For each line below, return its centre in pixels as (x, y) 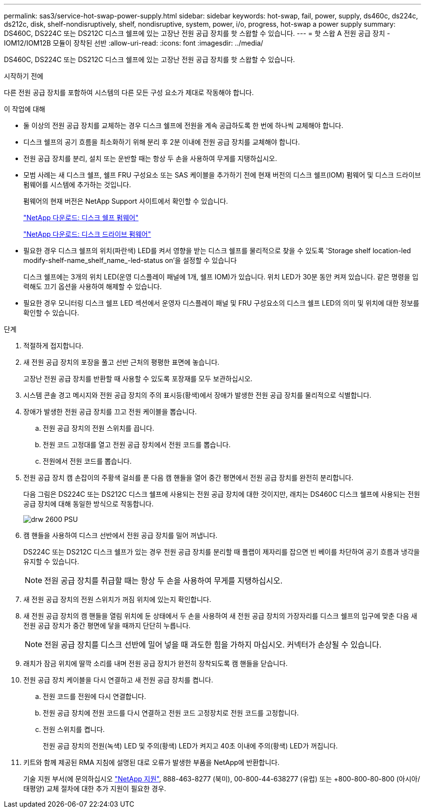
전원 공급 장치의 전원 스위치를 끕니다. (98, 428)
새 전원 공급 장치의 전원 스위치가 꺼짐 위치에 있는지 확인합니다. (117, 599)
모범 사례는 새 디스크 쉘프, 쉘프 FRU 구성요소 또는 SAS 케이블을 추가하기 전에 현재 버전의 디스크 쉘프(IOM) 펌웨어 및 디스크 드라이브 (222, 175)
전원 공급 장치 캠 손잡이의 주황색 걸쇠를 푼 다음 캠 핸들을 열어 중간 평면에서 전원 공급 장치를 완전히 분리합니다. (188, 478)
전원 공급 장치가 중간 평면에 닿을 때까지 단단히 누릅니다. (107, 625)
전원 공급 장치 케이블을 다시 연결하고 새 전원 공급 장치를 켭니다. (118, 680)
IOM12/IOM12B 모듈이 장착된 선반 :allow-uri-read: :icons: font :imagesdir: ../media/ (134, 43)
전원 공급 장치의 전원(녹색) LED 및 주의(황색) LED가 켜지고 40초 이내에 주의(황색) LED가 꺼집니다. (190, 746)
